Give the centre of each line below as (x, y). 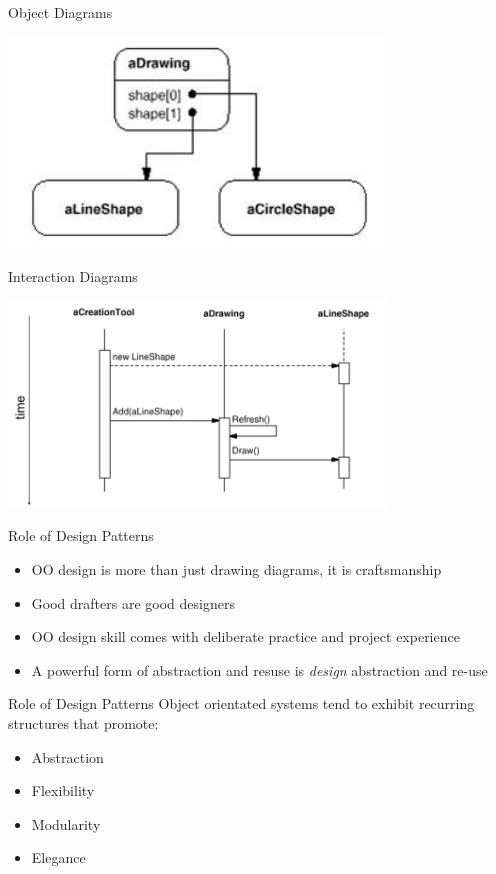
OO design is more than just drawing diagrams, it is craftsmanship (236, 569)
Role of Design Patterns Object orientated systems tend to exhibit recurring (241, 703)
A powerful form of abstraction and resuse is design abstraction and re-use (259, 669)
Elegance (58, 857)
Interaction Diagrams (73, 275)
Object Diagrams (60, 12)
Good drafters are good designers (133, 602)
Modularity (66, 823)
